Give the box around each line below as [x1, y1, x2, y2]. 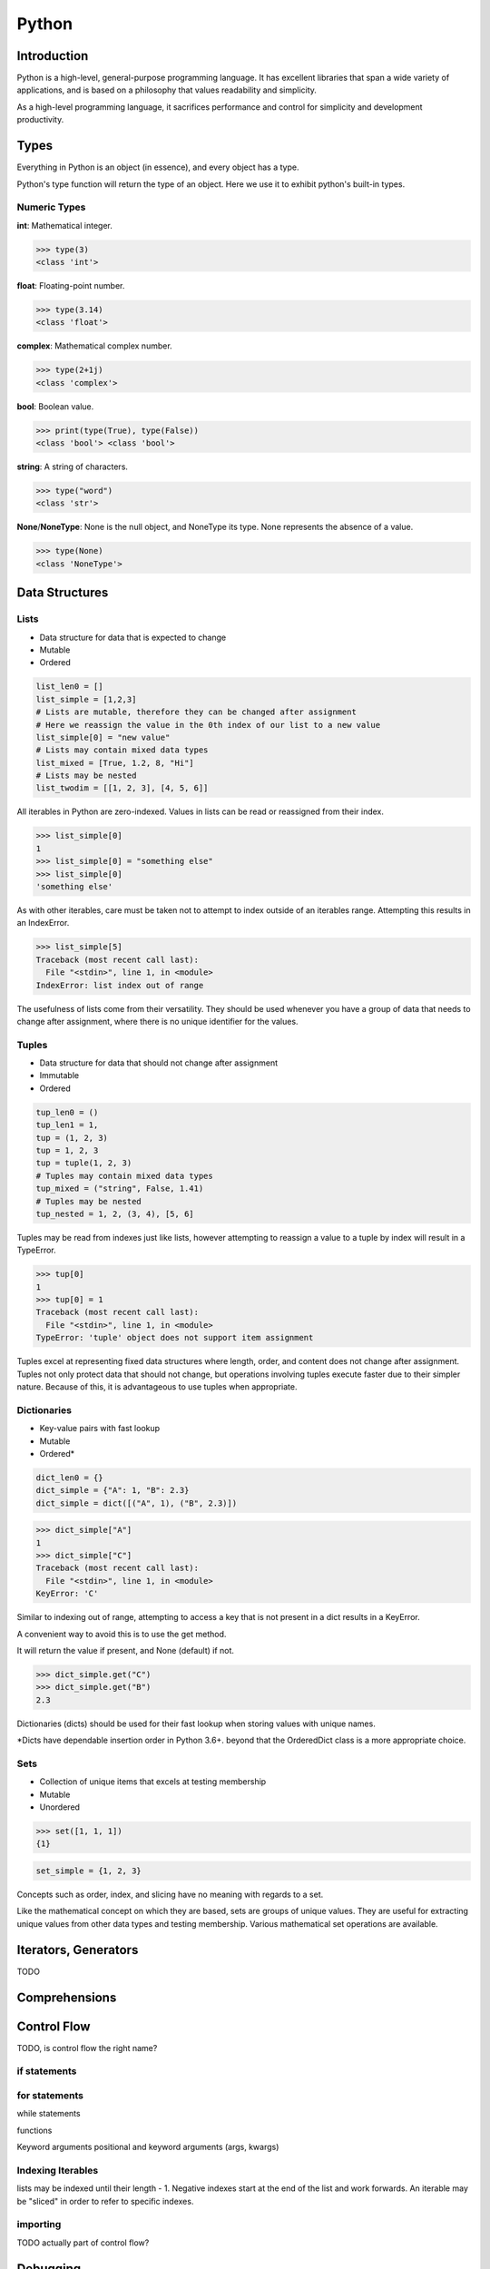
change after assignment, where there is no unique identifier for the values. [16, 1016, 299, 1026]
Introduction [16, 48, 89, 64]
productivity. [16, 114, 64, 125]
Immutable [39, 1070, 80, 1081]
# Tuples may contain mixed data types [35, 1171, 213, 1181]
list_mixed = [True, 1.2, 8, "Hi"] [35, 758, 194, 768]
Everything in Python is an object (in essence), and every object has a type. [16, 162, 299, 172]
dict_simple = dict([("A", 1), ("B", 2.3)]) [35, 1498, 238, 1508]
